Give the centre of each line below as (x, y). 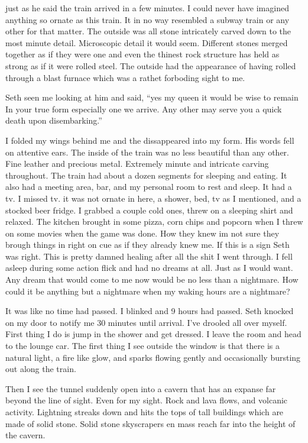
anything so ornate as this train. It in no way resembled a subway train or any (147, 19)
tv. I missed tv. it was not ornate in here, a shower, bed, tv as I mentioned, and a (153, 198)
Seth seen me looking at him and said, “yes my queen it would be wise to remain (152, 97)
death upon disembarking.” (54, 120)
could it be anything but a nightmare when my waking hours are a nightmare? (148, 291)
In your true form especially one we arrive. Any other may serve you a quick (144, 109)
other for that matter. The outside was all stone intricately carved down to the (148, 31)
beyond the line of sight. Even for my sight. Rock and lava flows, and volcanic (147, 400)
